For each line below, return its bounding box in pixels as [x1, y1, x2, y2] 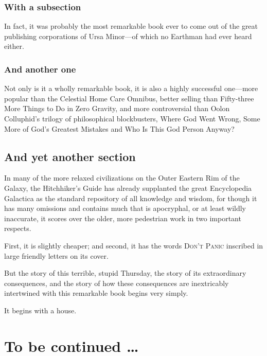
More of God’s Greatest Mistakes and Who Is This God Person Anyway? [4, 123, 235, 134]
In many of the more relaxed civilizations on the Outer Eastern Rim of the [4, 172, 240, 183]
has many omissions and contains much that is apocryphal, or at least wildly [4, 203, 246, 213]
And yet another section [4, 148, 136, 164]
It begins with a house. [4, 305, 77, 315]
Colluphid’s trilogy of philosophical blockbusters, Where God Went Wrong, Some [4, 113, 260, 123]
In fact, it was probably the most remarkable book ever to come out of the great [4, 21, 258, 31]
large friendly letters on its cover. [4, 250, 109, 261]
